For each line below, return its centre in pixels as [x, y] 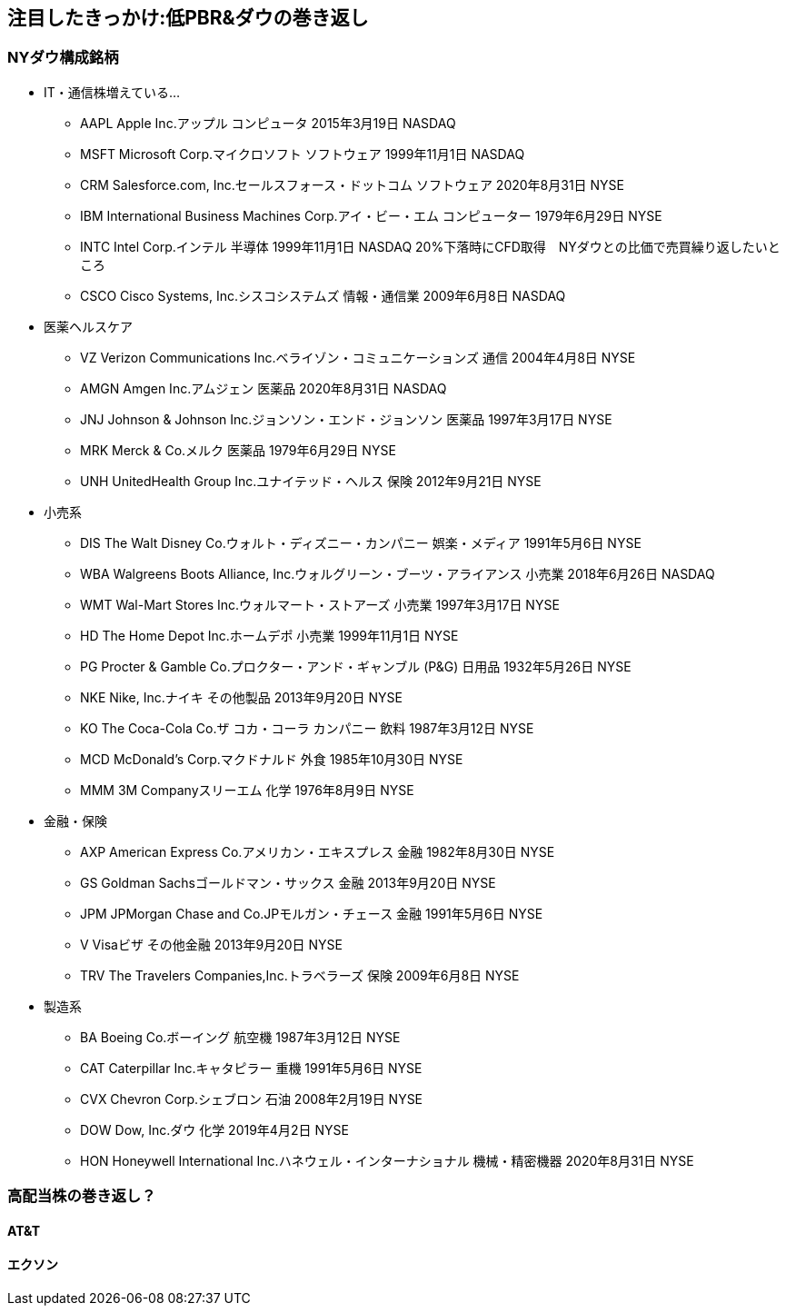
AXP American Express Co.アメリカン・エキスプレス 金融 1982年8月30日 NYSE [318, 851]
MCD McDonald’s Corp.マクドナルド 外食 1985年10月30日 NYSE [272, 759]
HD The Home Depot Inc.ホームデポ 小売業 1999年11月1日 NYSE [269, 635]
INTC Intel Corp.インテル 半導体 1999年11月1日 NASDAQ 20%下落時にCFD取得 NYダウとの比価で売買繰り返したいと [430, 246]
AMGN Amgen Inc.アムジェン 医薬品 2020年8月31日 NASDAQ [264, 388]
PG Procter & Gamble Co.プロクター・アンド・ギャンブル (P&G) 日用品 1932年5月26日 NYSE [356, 666]
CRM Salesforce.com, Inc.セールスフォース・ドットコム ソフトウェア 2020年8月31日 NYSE [352, 184]
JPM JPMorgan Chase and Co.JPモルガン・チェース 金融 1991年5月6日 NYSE [312, 913]
